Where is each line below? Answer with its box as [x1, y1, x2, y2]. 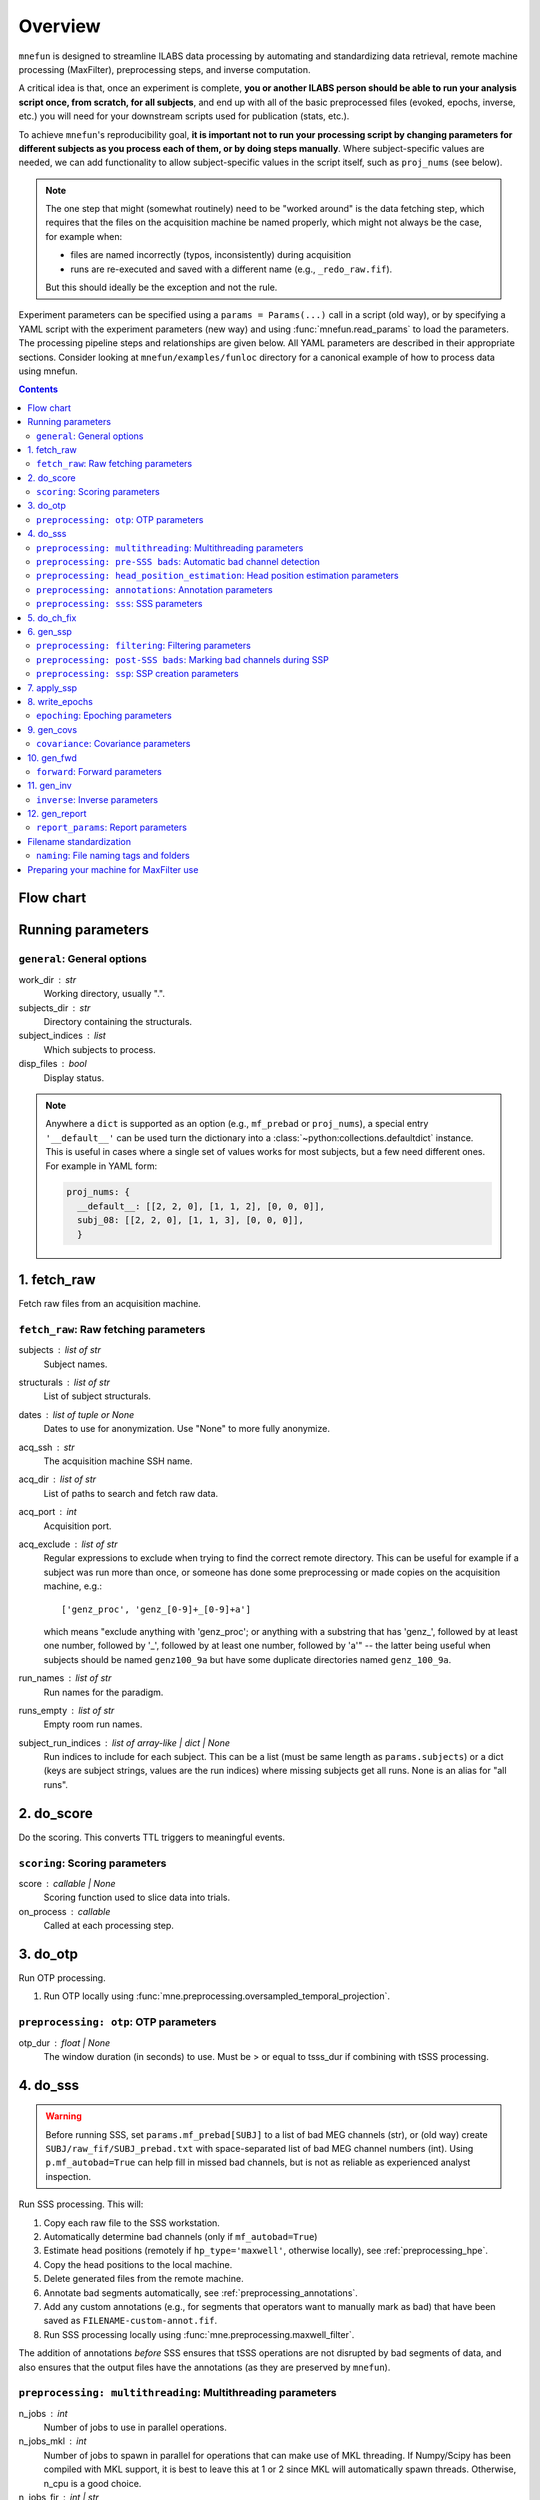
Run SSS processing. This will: [18, 2198, 144, 2210]
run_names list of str [18, 1672, 112, 1684]
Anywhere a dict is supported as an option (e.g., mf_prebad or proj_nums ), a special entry [45, 1118, 429, 1130]
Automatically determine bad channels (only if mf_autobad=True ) [43, 2231, 318, 2243]
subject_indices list [18, 1030, 107, 1042]
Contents [18, 383, 59, 395]
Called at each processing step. [43, 1920, 175, 1932]
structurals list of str [18, 1376, 110, 1389]
